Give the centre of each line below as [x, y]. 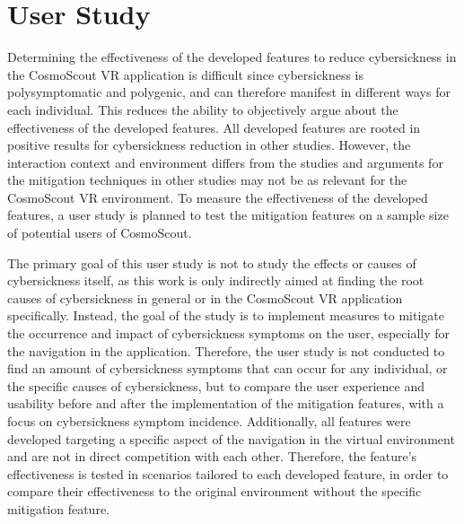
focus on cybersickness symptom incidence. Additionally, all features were [209, 421]
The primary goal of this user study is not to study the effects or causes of [212, 262]
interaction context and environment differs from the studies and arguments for [225, 162]
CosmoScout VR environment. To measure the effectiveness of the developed [218, 197]
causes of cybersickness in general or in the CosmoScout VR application [205, 297]
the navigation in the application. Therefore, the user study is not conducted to [226, 350]
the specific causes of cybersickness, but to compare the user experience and [216, 385]
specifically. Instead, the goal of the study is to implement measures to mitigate [226, 315]
